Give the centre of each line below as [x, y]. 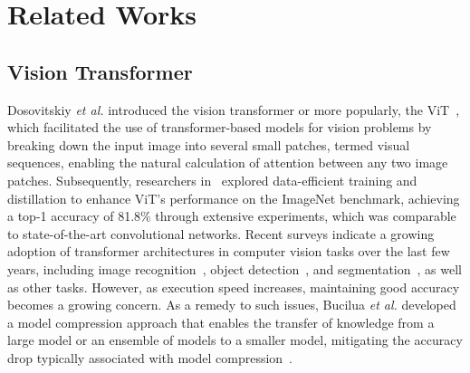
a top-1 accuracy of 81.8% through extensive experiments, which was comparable [232, 216]
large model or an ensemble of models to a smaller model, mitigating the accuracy [235, 340]
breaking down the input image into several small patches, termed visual [209, 144]
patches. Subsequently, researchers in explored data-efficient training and [212, 180]
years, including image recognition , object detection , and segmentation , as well [235, 268]
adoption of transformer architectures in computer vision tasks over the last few [229, 251]
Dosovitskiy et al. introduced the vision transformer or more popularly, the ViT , [234, 109]
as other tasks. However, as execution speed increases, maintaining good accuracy [234, 287]
